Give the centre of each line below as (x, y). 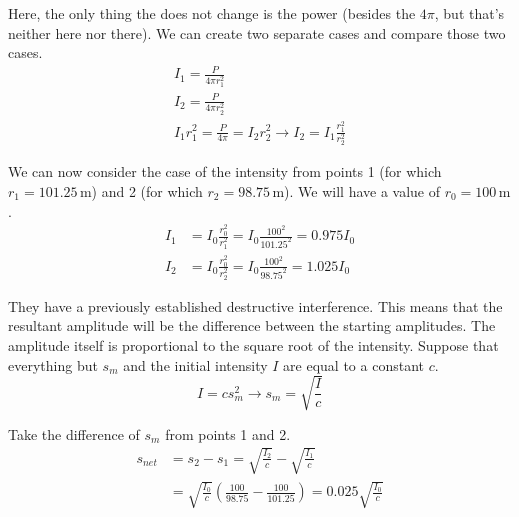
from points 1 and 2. (228, 433)
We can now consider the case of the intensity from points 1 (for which (225, 171)
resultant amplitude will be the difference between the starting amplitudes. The (252, 325)
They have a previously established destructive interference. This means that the (255, 305)
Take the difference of (74, 433)
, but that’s (469, 13)
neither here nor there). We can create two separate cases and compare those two (257, 32)
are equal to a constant (353, 364)
